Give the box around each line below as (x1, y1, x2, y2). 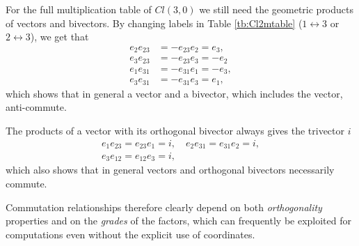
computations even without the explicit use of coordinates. (6, 226, 255, 241)
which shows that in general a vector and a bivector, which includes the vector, (6, 86, 343, 100)
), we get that (30, 29, 89, 44)
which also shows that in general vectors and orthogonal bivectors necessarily (6, 162, 335, 177)
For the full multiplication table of (6, 2, 152, 16)
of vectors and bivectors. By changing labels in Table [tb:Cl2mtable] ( (6, 15, 303, 30)
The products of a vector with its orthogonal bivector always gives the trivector (6, 123, 345, 137)
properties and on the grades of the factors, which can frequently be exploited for (6, 213, 351, 228)
